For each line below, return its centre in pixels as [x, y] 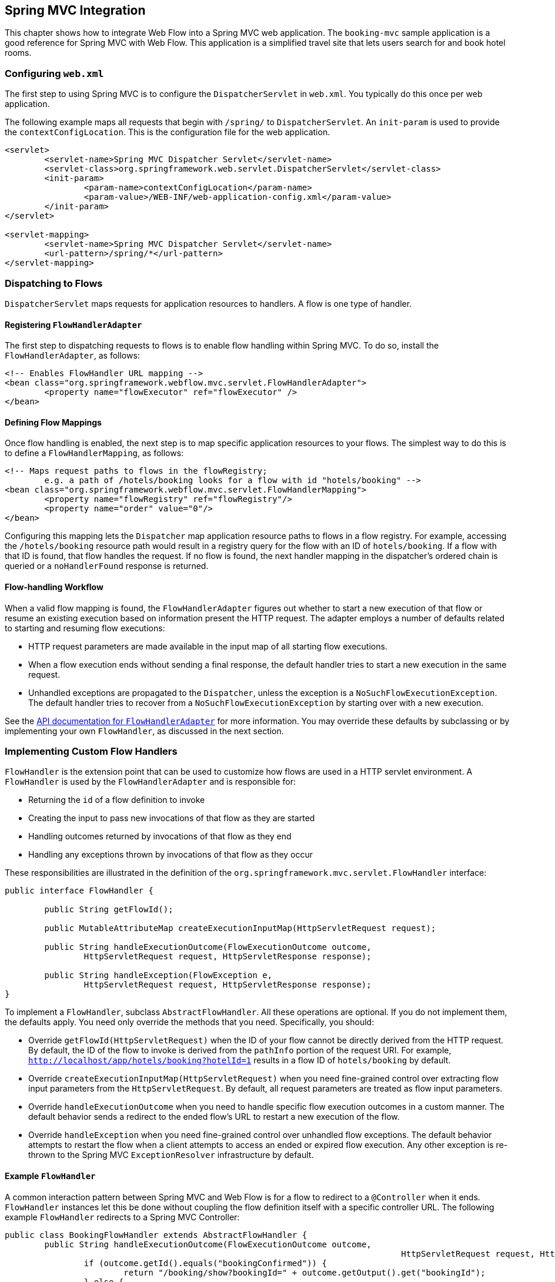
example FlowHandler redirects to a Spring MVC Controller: [122, 1217]
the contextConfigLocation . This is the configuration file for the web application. [168, 132]
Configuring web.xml [54, 73]
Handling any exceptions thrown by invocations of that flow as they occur [171, 855]
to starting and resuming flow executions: [85, 628]
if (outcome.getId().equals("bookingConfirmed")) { [205, 1263]
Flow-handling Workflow [54, 587]
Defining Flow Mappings [53, 422]
